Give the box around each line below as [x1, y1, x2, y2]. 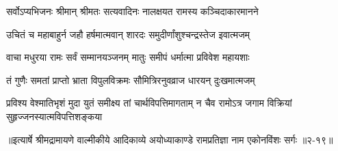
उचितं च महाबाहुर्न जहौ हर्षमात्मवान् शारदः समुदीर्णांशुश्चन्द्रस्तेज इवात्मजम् [6, 27, 250, 41]
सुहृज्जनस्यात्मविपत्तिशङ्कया [6, 109, 103, 123]
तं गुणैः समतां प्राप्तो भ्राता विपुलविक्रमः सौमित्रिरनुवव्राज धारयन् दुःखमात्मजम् [6, 72, 255, 87]
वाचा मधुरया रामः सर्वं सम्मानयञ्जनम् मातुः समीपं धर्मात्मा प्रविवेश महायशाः [6, 50, 250, 64]
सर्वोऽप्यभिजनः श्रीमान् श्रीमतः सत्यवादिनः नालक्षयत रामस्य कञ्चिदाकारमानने [6, 4, 259, 18]
